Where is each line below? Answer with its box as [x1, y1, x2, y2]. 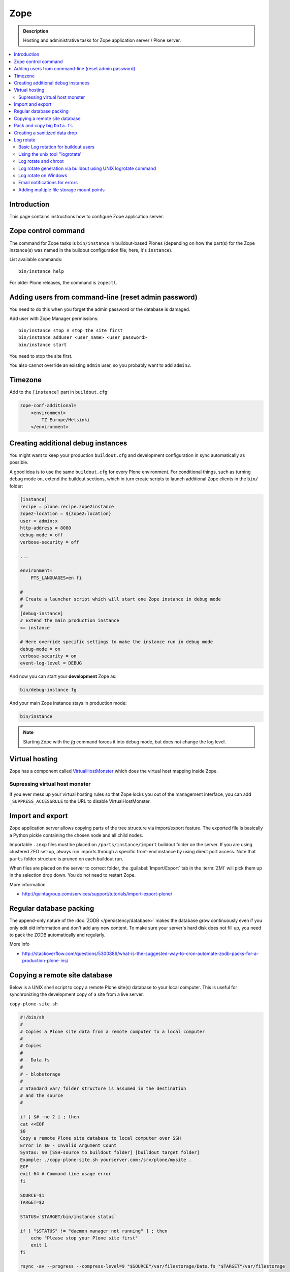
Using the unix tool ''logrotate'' [18, 151, 83, 157]
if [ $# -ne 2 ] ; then [20, 1114, 80, 1120]
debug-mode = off [20, 532, 63, 538]
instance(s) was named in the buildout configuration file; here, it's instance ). [9, 247, 173, 253]
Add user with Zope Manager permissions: [9, 315, 99, 322]
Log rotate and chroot [18, 158, 64, 164]
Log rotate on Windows [18, 172, 67, 178]
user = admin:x [20, 518, 58, 524]
